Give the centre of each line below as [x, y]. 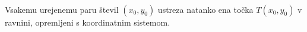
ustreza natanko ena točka [205, 9]
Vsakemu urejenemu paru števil [62, 9]
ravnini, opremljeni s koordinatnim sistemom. [88, 22]
